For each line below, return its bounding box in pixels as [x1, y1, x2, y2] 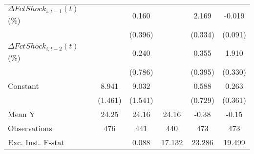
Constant [8, 80, 39, 91]
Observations [8, 122, 52, 134]
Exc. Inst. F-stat [8, 136, 64, 148]
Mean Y [8, 108, 36, 120]
